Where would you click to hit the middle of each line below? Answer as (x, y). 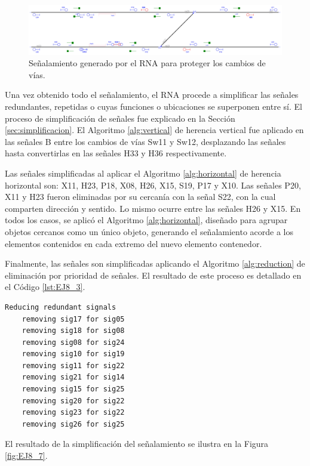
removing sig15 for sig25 (73, 389)
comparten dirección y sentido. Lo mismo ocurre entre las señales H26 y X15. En (153, 208)
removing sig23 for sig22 (73, 413)
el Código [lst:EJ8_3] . (45, 287)
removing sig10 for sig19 (73, 354)
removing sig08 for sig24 (73, 342)
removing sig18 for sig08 (73, 331)
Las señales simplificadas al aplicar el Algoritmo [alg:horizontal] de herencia (143, 173)
